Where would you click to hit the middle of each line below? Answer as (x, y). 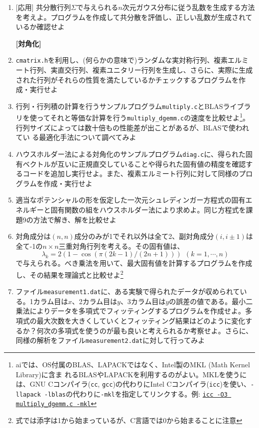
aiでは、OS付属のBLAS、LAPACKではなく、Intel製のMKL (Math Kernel (133, 364)
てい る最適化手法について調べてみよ (76, 137)
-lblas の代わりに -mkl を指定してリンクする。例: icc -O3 (136, 393)
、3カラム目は (143, 301)
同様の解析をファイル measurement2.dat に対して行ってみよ (110, 340)
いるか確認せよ (40, 27)
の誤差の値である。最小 (207, 301)
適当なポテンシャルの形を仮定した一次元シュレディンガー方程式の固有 (130, 200)
